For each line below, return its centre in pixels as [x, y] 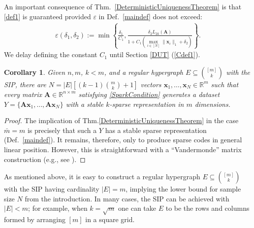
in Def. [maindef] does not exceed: [150, 16]
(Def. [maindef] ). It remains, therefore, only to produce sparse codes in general [123, 140]
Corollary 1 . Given [35, 72]
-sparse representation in [147, 104]
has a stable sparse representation [156, 130]
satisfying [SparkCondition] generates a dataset [149, 94]
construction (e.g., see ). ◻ [45, 159]
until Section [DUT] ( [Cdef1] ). [155, 54]
